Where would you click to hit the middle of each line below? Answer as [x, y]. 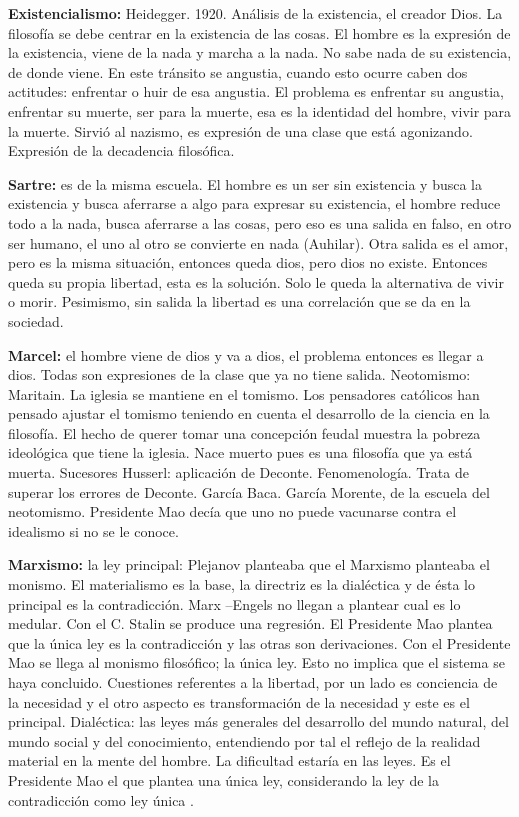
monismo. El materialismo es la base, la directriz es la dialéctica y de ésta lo [241, 584]
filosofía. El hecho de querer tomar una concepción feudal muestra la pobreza [244, 432]
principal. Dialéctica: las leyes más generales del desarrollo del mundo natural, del [258, 721]
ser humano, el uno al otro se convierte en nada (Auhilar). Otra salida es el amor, [258, 242]
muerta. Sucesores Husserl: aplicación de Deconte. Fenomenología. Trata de [238, 472]
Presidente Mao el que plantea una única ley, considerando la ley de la [223, 779]
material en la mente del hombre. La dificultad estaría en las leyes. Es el [229, 760]
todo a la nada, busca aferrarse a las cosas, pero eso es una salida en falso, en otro [260, 222]
